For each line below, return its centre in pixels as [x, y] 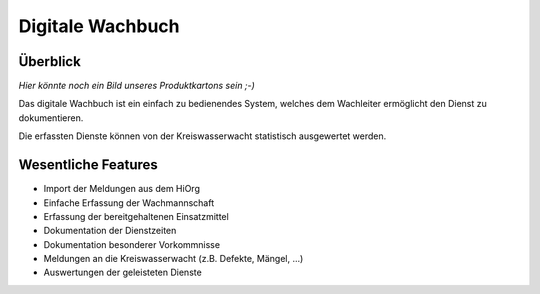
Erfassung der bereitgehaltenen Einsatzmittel [136, 216]
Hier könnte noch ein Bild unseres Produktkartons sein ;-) [136, 86]
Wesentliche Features [88, 165]
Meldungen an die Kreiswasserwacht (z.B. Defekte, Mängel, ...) [173, 259]
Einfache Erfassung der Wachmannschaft [129, 202]
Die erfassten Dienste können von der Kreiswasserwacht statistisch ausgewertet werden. [202, 136]
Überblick [50, 61]
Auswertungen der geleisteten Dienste [122, 272]
